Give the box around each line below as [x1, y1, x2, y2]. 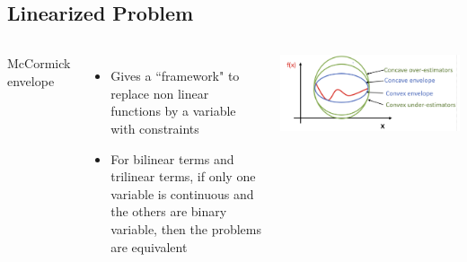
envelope [7, 71, 55, 90]
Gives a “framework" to [110, 66, 240, 85]
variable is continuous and [110, 184, 254, 203]
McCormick [7, 54, 71, 73]
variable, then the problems [110, 219, 261, 238]
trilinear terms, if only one [110, 167, 256, 186]
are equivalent [110, 237, 188, 256]
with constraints [110, 118, 199, 137]
